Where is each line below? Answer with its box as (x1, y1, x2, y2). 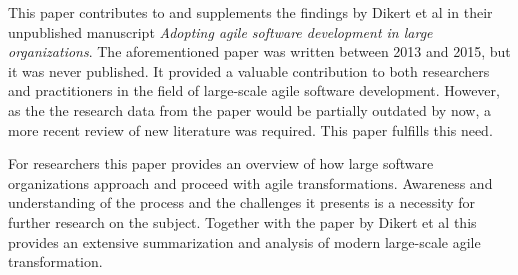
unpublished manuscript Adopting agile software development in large (8, 21, 433, 42)
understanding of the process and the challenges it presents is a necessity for (8, 192, 476, 213)
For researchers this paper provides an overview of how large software (8, 153, 434, 174)
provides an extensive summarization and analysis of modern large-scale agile (8, 231, 481, 252)
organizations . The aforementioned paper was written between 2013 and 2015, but (8, 41, 511, 62)
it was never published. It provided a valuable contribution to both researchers (8, 60, 490, 81)
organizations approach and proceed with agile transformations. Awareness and (8, 172, 493, 193)
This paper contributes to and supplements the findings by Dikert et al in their (8, 2, 493, 22)
